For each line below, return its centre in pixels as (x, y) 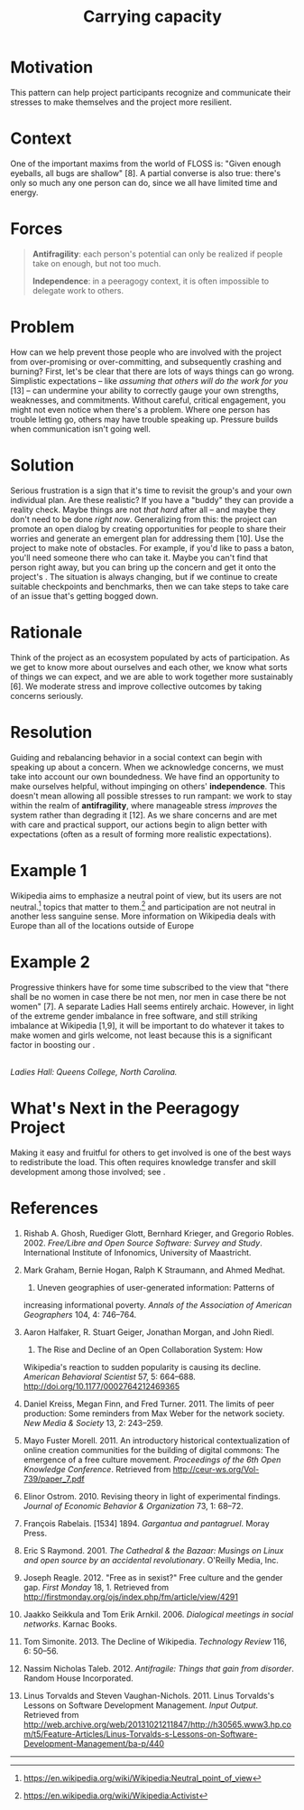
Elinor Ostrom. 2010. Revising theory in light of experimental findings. (152, 1496)
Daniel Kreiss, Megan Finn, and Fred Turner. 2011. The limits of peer (149, 1404)
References (54, 1208)
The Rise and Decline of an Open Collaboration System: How (150, 1349)
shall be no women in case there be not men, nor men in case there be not (148, 997)
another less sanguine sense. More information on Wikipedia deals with (143, 916)
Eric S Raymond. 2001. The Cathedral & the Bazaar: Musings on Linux (153, 1550)
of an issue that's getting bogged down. (84, 596)
